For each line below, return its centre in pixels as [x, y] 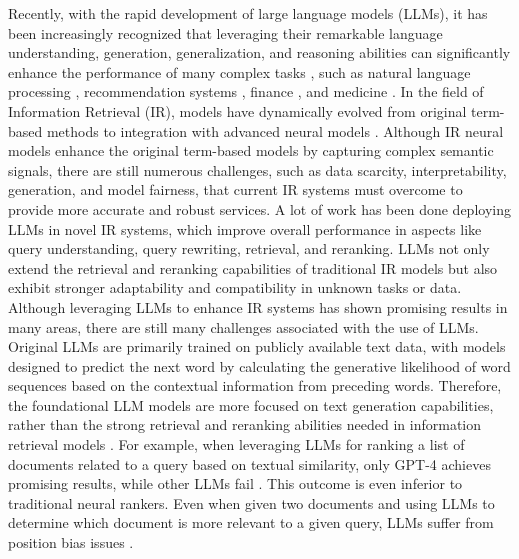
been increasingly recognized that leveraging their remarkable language [225, 32]
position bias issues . [71, 542]
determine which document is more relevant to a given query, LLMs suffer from [251, 522]
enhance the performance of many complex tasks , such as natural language [239, 71]
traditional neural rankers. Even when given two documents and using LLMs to [251, 502]
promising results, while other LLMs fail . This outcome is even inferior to [235, 483]
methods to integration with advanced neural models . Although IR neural [275, 130]
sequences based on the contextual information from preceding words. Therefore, [255, 385]
